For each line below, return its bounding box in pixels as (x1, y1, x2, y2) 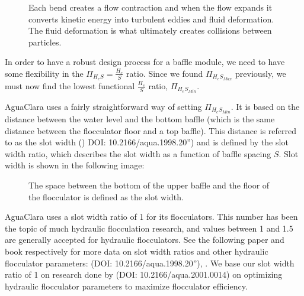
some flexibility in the (5, 67, 84, 79)
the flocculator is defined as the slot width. (28, 190, 184, 203)
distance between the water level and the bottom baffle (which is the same (5, 113, 275, 125)
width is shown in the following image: (5, 159, 145, 171)
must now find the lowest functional (5, 79, 135, 92)
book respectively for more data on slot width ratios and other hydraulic (5, 245, 268, 257)
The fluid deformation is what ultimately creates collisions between (28, 24, 272, 37)
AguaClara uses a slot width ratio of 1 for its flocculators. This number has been (5, 210, 298, 223)
